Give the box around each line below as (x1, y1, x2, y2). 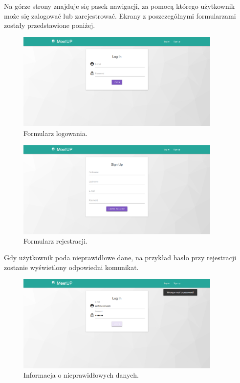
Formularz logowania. (23, 128, 87, 138)
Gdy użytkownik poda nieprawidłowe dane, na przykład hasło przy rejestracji (4, 252, 237, 262)
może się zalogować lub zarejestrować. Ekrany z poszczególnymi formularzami (4, 10, 236, 21)
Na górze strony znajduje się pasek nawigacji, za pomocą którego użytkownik (4, 1, 235, 11)
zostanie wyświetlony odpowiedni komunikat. (4, 262, 139, 272)
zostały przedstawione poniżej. (4, 20, 95, 30)
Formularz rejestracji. (23, 236, 87, 246)
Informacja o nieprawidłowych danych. (23, 370, 139, 380)
